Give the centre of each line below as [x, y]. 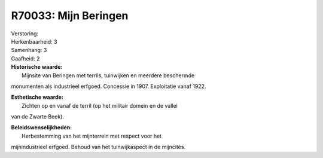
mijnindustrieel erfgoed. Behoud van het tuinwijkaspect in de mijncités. [98, 147]
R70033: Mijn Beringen [70, 16]
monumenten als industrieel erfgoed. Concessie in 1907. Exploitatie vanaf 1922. [109, 86]
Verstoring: [25, 34]
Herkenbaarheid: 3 [34, 41]
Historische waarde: [37, 67]
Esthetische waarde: [37, 97]
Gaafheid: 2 [25, 58]
